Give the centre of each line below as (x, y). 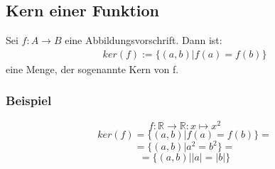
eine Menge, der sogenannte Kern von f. (92, 69)
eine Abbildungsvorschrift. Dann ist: (144, 40)
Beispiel (29, 100)
